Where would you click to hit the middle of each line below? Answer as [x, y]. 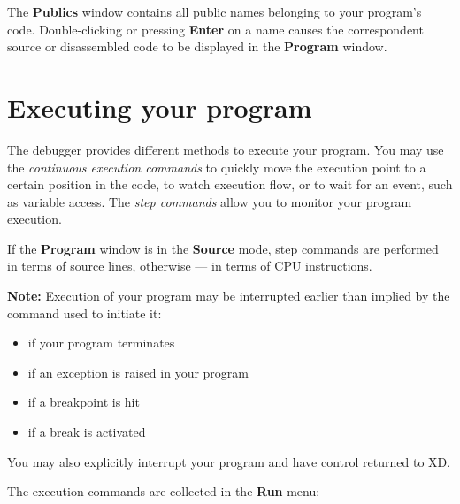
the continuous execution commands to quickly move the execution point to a [217, 167]
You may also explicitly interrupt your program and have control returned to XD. [229, 461]
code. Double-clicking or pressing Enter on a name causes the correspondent [215, 29]
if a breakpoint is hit [84, 402]
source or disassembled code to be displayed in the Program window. [197, 46]
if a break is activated [87, 432]
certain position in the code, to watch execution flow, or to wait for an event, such [230, 184]
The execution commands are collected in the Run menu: [164, 491]
